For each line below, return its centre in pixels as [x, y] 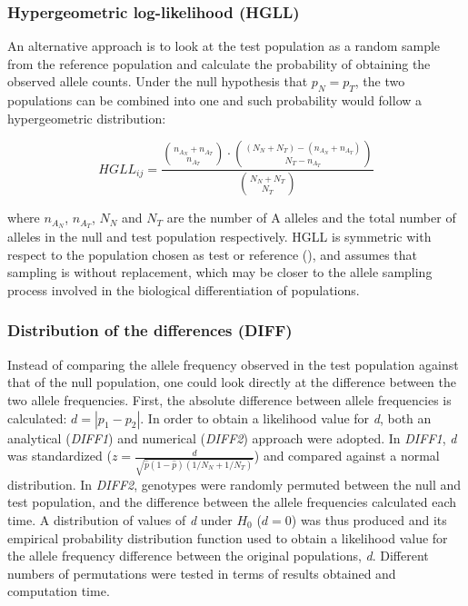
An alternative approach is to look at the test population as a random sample [224, 46]
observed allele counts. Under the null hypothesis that [158, 81]
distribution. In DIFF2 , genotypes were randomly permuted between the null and [234, 484]
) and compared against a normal [347, 456]
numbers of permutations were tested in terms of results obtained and [202, 573]
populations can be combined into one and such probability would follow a [215, 100]
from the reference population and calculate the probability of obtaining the [219, 63]
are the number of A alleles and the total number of [311, 218]
